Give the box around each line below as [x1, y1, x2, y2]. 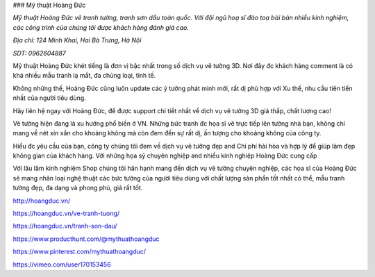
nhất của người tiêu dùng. [12, 94, 86, 102]
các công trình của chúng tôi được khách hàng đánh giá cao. [12, 23, 189, 31]
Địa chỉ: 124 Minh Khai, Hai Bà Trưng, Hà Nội [12, 36, 142, 44]
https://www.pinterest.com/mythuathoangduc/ [12, 247, 146, 256]
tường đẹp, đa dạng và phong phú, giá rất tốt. [12, 184, 143, 192]
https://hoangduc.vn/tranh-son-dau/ [12, 222, 117, 230]
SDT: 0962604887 [12, 49, 66, 57]
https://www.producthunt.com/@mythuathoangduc [12, 235, 160, 243]
